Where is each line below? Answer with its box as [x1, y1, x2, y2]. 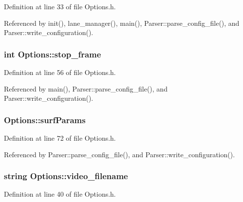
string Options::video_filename [4, 170, 128, 182]
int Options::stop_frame [4, 48, 101, 60]
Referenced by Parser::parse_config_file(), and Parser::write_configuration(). [4, 149, 235, 159]
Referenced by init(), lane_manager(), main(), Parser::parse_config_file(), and [4, 18, 240, 28]
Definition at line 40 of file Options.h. [4, 189, 116, 199]
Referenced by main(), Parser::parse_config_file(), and [4, 83, 168, 93]
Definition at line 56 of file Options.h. [4, 67, 116, 77]
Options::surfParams [4, 113, 86, 126]
